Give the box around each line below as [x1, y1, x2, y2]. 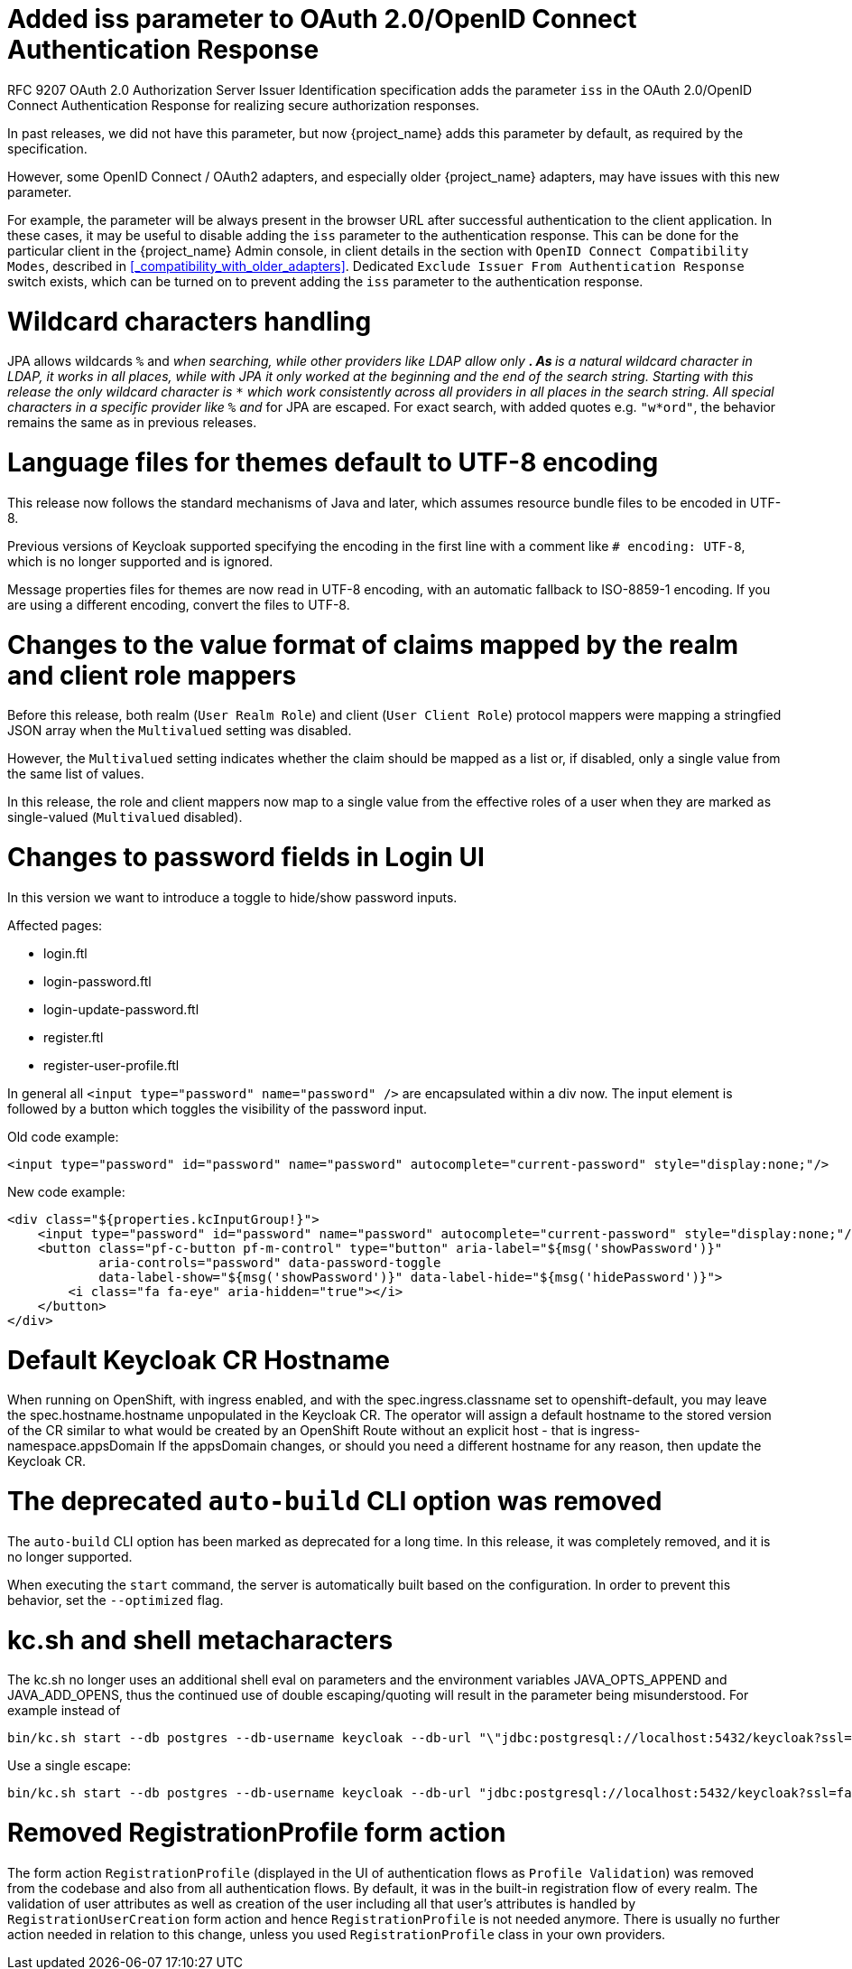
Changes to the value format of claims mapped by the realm [7, 629, 739, 660]
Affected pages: [7, 917, 103, 933]
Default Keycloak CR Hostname [7, 1344, 390, 1376]
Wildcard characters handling [7, 305, 372, 337]
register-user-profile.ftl [43, 1057, 180, 1073]
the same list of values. [7, 766, 144, 782]
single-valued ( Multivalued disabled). [7, 809, 243, 826]
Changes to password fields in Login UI [7, 842, 485, 873]
